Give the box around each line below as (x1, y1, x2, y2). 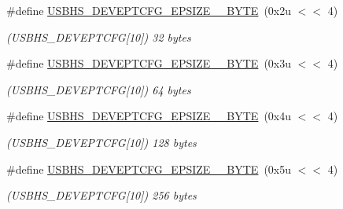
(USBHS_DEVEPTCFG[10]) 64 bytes (6, 81, 191, 97)
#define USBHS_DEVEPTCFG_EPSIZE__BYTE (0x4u (6, 108, 292, 124)
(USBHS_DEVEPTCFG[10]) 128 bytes (6, 134, 197, 150)
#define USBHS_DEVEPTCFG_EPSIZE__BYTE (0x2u (6, 2, 292, 18)
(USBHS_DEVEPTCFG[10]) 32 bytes (6, 28, 191, 45)
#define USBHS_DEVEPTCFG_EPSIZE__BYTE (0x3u (6, 55, 292, 71)
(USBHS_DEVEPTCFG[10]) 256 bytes (6, 187, 197, 203)
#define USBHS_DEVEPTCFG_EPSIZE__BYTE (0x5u (6, 160, 292, 177)
